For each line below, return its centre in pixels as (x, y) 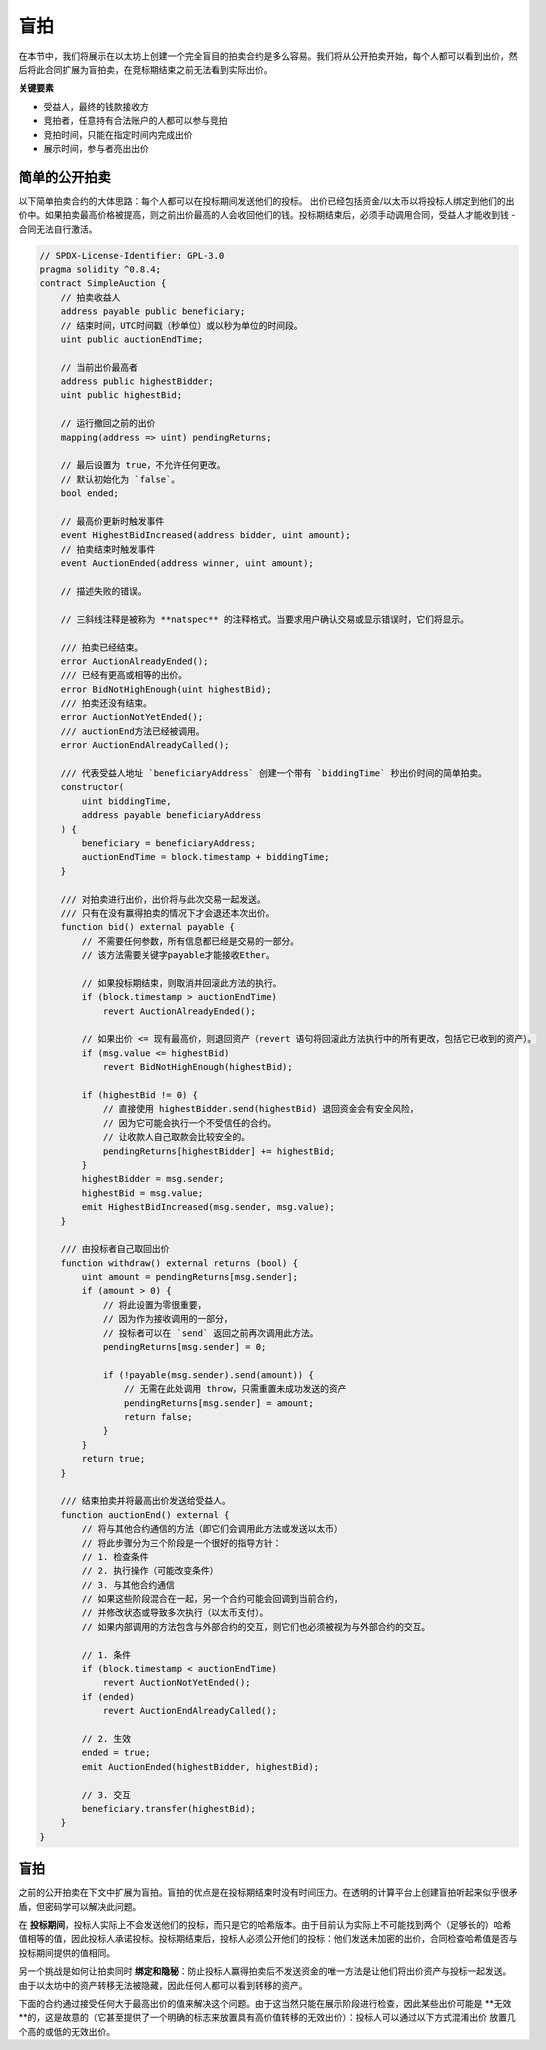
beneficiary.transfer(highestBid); (169, 1808)
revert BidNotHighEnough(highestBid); (198, 1067)
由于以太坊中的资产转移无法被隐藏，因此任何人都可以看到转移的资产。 (163, 1985)
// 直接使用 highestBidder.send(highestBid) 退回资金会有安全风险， (260, 1109)
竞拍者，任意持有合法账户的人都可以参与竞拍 (135, 121)
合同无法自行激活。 (58, 229)
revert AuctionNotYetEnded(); (176, 1683)
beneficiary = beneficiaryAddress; (169, 843)
